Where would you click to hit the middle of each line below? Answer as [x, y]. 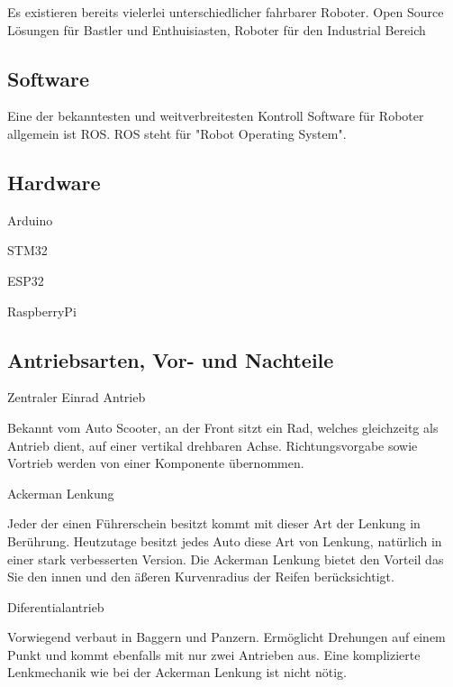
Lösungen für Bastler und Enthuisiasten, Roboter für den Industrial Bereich [217, 29]
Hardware [54, 182]
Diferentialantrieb [56, 606]
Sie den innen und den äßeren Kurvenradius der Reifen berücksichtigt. [201, 577]
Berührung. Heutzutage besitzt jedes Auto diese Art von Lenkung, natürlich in [225, 540]
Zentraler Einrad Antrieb [77, 397]
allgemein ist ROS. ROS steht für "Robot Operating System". [177, 133]
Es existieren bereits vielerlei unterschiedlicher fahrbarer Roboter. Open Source [226, 12]
